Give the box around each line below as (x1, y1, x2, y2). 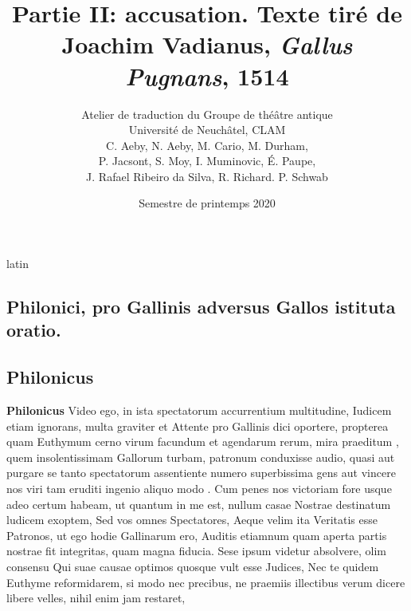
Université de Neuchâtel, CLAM (128, 121, 286, 138)
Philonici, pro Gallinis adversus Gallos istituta (6, 294, 396, 319)
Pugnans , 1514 (125, 59, 289, 93)
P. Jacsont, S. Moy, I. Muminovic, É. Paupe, (98, 152, 316, 169)
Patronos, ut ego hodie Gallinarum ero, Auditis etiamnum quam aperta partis (6, 526, 387, 543)
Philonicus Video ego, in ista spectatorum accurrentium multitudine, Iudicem (6, 402, 392, 419)
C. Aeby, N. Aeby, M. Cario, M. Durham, (106, 136, 308, 153)
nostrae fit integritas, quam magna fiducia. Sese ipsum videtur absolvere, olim (6, 542, 386, 559)
